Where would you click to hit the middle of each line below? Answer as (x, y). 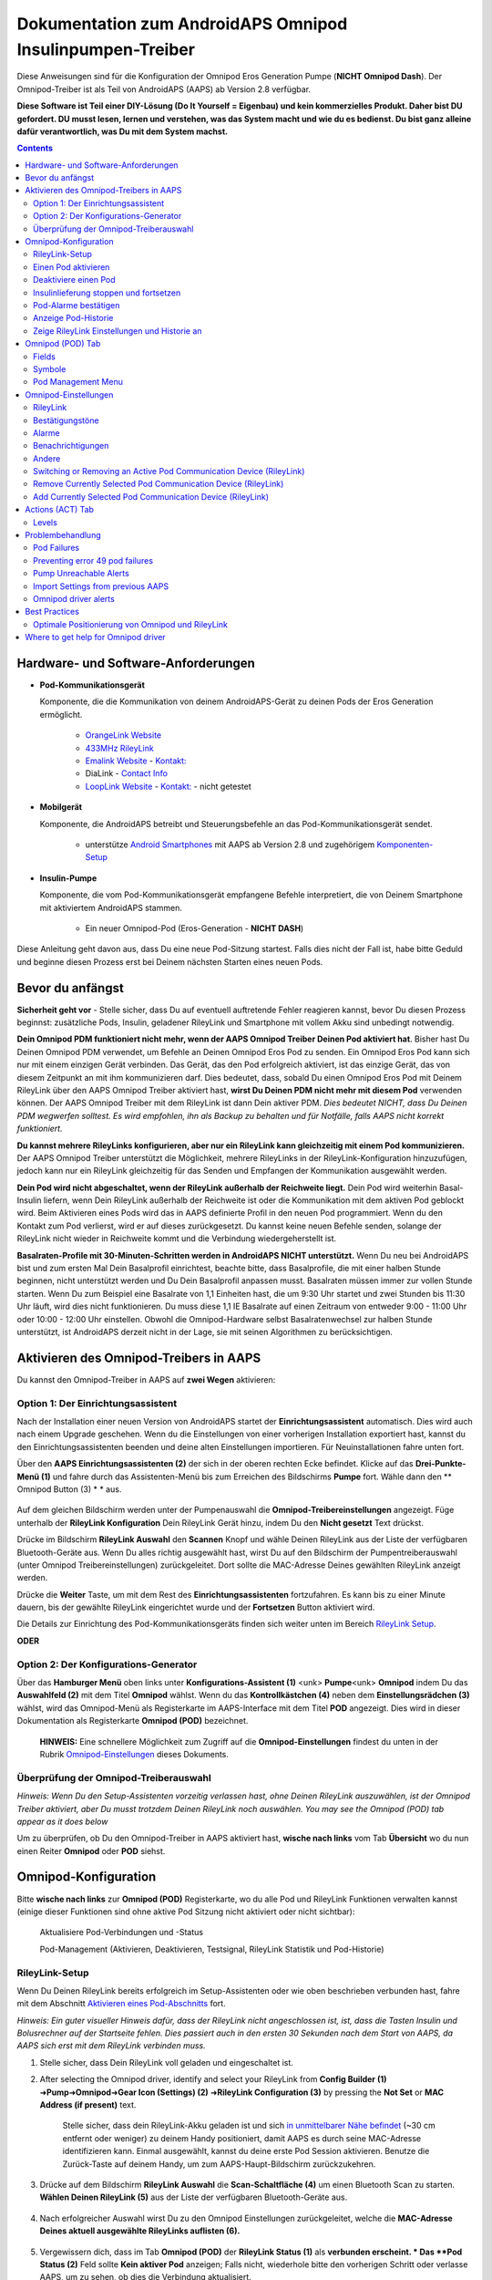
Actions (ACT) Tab (60, 510)
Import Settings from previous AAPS (101, 586)
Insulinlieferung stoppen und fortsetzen (107, 293)
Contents (35, 148)
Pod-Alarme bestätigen (77, 305)
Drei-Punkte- (441, 1464)
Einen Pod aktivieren (72, 267)
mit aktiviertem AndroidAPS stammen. (111, 907)
